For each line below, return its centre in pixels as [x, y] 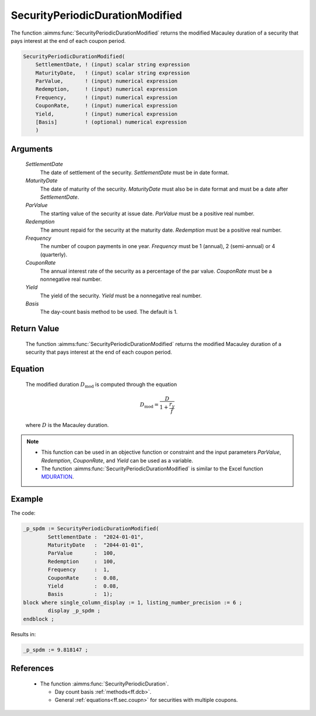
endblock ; [39, 619]
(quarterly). [54, 254]
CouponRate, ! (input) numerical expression [107, 106]
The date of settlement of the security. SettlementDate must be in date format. [135, 172]
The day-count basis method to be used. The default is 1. [109, 312]
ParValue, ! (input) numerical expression [107, 81]
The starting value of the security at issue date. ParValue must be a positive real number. [147, 213]
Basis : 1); [80, 594]
